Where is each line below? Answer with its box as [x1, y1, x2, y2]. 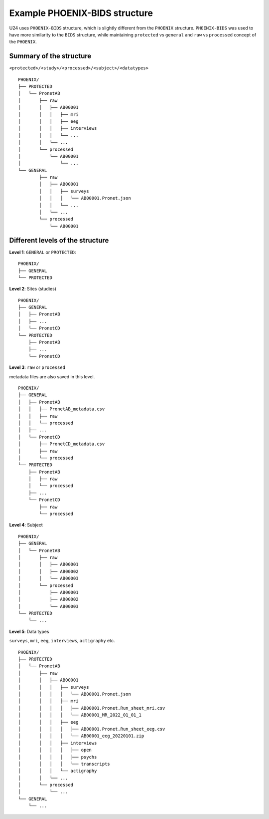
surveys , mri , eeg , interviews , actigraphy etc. [9, 638, 115, 644]
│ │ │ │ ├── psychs [18, 754, 97, 760]
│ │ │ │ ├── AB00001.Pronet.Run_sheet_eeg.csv [18, 726, 165, 732]
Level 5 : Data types [9, 628, 49, 634]
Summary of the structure [9, 52, 92, 60]
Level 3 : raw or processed [9, 364, 66, 370]
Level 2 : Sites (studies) [9, 286, 57, 292]
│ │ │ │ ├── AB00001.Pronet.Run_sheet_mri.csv [18, 705, 165, 711]
